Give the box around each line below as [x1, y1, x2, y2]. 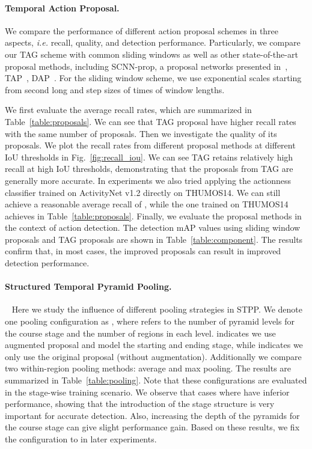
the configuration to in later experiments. [5, 433, 157, 445]
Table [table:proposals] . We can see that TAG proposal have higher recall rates [5, 115, 296, 127]
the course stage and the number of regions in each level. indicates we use [5, 326, 276, 339]
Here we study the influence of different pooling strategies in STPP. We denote [11, 303, 303, 316]
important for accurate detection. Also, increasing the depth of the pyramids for [5, 409, 300, 421]
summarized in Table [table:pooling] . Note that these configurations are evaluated [5, 374, 307, 386]
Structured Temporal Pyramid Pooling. [5, 280, 172, 293]
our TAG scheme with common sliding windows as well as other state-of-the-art [5, 47, 298, 60]
